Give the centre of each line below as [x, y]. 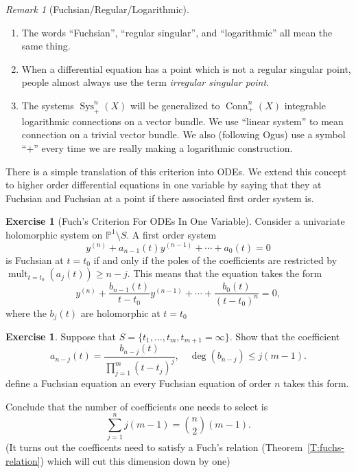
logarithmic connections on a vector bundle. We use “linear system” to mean [182, 121]
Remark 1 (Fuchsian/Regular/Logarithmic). [97, 9]
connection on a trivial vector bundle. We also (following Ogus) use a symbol [183, 134]
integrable [305, 105]
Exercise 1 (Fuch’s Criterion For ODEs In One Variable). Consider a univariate [175, 221]
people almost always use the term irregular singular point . [145, 82]
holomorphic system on [54, 234]
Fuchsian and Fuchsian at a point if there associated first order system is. [160, 198]
